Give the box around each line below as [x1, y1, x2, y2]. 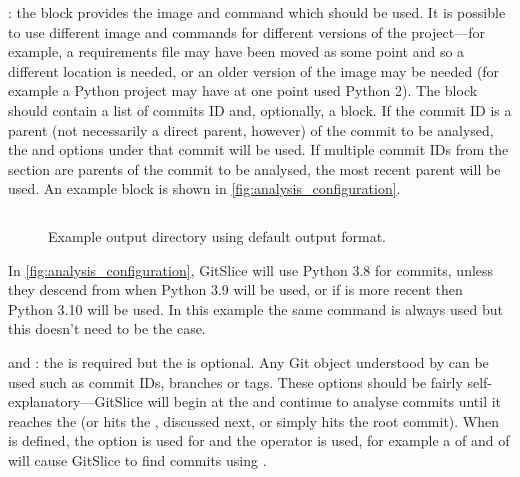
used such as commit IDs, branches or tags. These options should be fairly [8, 371, 463, 392]
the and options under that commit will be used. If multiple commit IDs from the [8, 139, 509, 160]
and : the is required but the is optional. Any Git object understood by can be [8, 351, 489, 372]
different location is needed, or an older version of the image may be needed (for [8, 60, 500, 81]
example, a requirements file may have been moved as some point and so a [8, 41, 465, 62]
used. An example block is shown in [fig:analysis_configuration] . [8, 178, 401, 199]
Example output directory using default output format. [48, 225, 387, 246]
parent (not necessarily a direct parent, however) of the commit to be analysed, [8, 119, 494, 140]
